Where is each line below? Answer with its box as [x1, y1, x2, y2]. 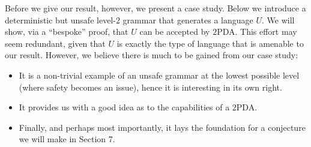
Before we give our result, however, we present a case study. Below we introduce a [5, 2, 306, 14]
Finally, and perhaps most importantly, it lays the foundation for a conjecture [19, 121, 306, 133]
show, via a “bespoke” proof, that [5, 25, 128, 38]
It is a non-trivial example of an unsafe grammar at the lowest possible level [19, 68, 300, 81]
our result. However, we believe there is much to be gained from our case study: [5, 49, 298, 61]
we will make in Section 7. [19, 133, 115, 145]
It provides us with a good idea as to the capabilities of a [19, 101, 230, 113]
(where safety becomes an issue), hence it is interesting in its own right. [19, 80, 282, 93]
